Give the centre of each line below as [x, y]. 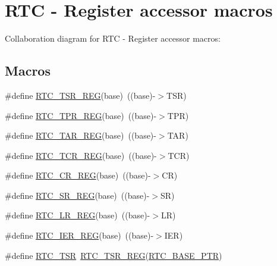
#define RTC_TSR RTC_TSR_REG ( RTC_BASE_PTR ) [114, 255]
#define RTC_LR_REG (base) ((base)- [78, 215]
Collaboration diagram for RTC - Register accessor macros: [113, 38]
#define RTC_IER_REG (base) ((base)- [79, 235]
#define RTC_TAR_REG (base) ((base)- [81, 135]
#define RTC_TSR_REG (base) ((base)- [80, 95]
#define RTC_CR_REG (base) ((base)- [78, 175]
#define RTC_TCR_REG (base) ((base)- [81, 155]
